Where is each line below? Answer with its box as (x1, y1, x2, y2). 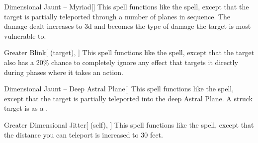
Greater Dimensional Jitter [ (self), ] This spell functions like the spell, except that (4, 119, 254, 130)
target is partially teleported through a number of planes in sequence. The (4, 11, 231, 21)
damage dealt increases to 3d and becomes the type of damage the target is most (4, 21, 251, 31)
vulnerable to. (4, 30, 46, 41)
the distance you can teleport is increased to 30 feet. (4, 129, 163, 140)
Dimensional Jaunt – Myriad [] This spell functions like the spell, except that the (4, 1, 249, 11)
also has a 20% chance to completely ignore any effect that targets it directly (4, 57, 238, 67)
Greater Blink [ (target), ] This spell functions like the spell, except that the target (4, 47, 255, 58)
